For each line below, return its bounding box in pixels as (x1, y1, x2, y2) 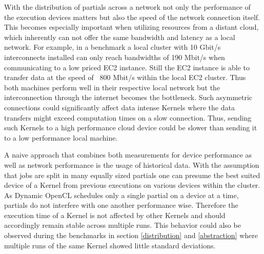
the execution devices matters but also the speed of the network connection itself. (4, 11, 260, 22)
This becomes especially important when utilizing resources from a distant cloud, (4, 22, 259, 32)
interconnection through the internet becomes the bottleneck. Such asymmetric (4, 92, 253, 103)
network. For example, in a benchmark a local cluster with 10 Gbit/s (4, 42, 221, 52)
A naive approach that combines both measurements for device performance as (4, 149, 252, 160)
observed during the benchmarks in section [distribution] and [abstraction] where (4, 230, 258, 241)
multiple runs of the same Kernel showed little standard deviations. (4, 240, 216, 250)
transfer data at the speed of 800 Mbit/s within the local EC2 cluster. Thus (4, 72, 246, 83)
